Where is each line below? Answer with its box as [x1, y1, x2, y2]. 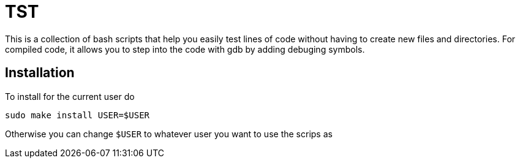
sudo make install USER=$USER [5, 110, 150, 120]
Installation [5, 65, 75, 81]
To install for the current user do [5, 91, 135, 102]
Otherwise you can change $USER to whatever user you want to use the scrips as [5, 128, 333, 139]
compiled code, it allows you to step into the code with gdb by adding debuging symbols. [5, 44, 365, 55]
